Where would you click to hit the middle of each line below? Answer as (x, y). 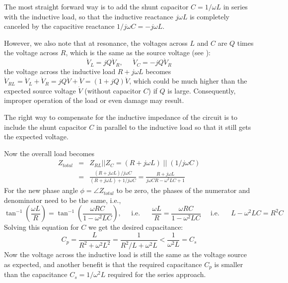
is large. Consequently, (202, 90)
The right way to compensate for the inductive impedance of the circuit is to (121, 117)
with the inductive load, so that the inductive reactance (89, 16)
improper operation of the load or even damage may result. (94, 100)
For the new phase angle (41, 190)
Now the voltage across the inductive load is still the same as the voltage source (125, 254)
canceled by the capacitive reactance (59, 26)
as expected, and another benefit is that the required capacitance (103, 264)
